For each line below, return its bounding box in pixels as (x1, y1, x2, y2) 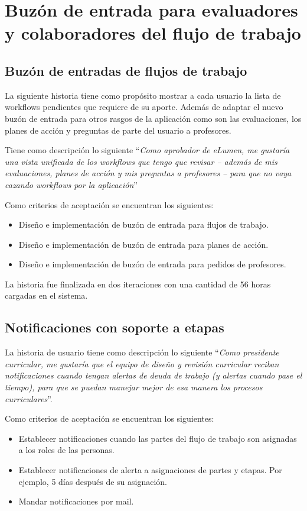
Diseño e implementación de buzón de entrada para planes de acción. (18, 238, 269, 250)
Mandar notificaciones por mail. (18, 495, 134, 507)
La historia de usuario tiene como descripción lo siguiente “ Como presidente (5, 346, 279, 358)
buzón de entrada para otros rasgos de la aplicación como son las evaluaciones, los (5, 112, 302, 124)
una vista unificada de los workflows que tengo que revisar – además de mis (5, 155, 277, 167)
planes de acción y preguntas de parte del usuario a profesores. (5, 124, 231, 136)
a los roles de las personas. (18, 444, 115, 456)
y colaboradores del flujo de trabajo (5, 21, 301, 45)
